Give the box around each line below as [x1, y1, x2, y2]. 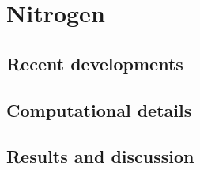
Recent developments [6, 51, 183, 75]
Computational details [6, 97, 192, 122]
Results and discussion [6, 144, 194, 168]
